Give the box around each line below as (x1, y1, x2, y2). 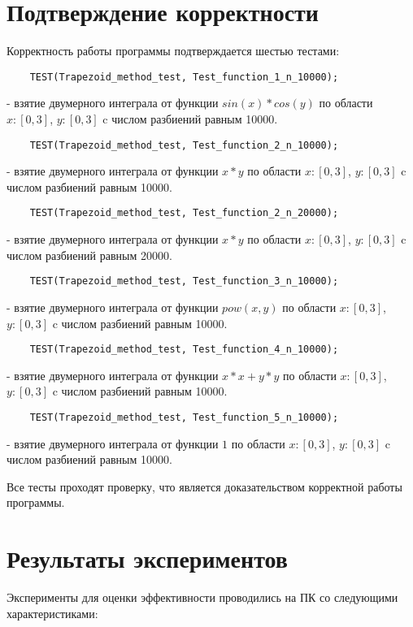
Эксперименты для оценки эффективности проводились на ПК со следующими (7, 589, 398, 606)
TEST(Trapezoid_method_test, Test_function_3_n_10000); (29, 275, 339, 288)
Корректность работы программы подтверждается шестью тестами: (7, 42, 340, 59)
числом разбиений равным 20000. (7, 246, 172, 263)
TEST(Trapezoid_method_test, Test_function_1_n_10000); (29, 71, 339, 83)
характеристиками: (7, 604, 98, 621)
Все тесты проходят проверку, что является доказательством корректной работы (7, 478, 402, 495)
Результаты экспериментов (7, 542, 288, 575)
